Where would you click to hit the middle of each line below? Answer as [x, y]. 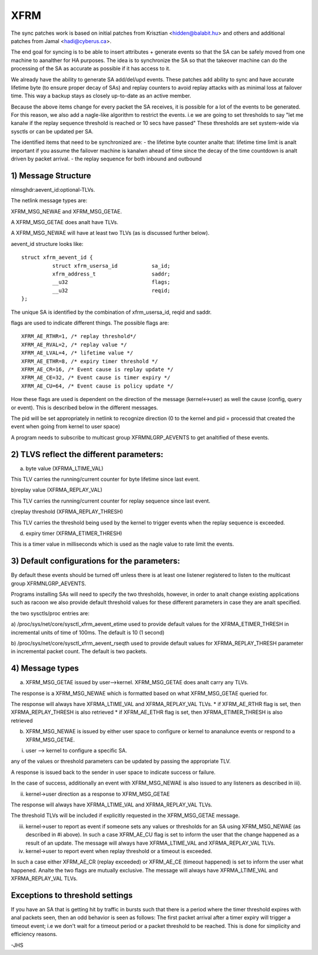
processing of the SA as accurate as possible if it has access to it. [91, 68]
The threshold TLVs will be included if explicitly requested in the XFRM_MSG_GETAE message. [125, 815]
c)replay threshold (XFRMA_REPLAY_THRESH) [67, 512]
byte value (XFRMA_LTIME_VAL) [64, 468]
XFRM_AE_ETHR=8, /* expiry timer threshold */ [90, 361]
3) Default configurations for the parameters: [96, 561]
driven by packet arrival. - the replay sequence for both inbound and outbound [106, 159]
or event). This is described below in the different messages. [85, 408]
